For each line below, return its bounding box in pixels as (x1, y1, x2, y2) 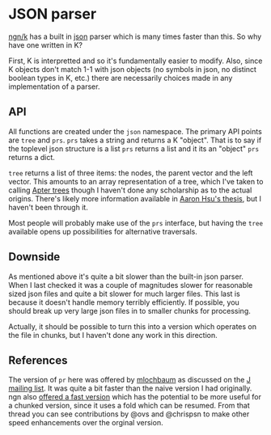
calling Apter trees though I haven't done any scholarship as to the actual (8, 185, 252, 195)
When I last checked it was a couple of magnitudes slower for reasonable (8, 280, 253, 289)
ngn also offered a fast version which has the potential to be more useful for (8, 392, 261, 402)
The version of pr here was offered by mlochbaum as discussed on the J (8, 375, 251, 385)
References (8, 353, 68, 367)
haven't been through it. (8, 202, 89, 212)
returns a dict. (8, 152, 55, 162)
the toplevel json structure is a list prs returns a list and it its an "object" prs (8, 143, 260, 154)
